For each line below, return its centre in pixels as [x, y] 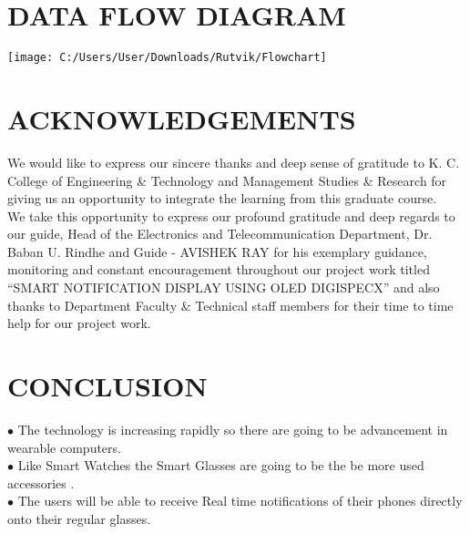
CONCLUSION [107, 386]
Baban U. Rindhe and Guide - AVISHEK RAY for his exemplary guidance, [217, 251]
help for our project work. [79, 323]
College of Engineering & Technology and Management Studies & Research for [227, 180]
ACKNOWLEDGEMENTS [182, 118]
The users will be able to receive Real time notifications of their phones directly [240, 501]
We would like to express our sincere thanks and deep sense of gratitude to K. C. [234, 162]
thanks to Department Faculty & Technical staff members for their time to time [230, 305]
